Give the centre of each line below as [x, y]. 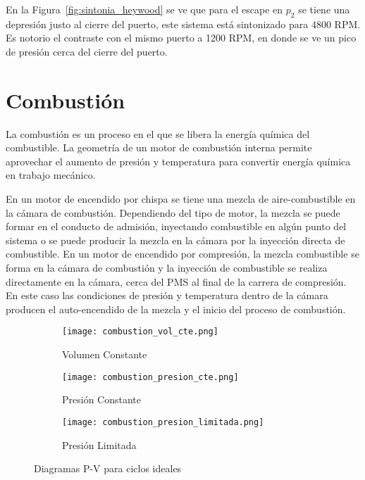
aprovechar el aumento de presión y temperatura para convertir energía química [178, 161]
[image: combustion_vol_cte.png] [140, 332]
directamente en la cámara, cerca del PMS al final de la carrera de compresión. [176, 281]
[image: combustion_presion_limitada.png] [163, 422]
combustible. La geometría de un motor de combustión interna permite [159, 147]
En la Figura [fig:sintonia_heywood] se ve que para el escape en [144, 9]
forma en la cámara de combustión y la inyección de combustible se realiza [167, 268]
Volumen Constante [105, 354]
